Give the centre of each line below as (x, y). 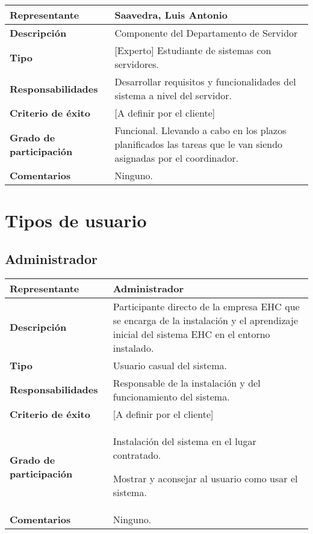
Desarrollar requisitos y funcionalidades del (205, 81)
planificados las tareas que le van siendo (199, 144)
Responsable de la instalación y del (187, 382)
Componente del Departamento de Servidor (206, 33)
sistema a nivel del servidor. (173, 95)
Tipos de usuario (76, 220)
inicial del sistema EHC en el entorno (191, 334)
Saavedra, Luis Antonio (171, 15)
